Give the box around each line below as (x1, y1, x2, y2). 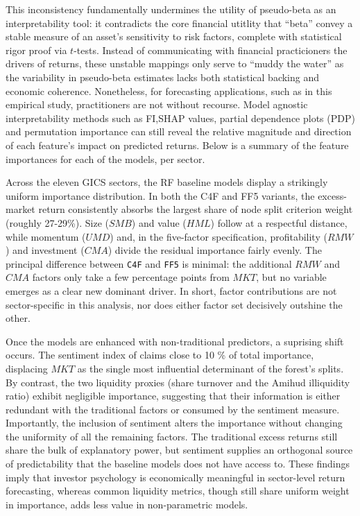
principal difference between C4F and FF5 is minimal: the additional (6, 256, 292, 270)
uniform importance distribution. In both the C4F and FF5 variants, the (6, 188, 315, 203)
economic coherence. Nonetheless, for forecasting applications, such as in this (6, 83, 332, 98)
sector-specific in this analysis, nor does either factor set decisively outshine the (6, 297, 343, 311)
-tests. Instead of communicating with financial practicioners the (74, 42, 348, 57)
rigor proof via (6, 42, 67, 57)
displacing (6, 361, 48, 375)
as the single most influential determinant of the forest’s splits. (77, 361, 344, 375)
